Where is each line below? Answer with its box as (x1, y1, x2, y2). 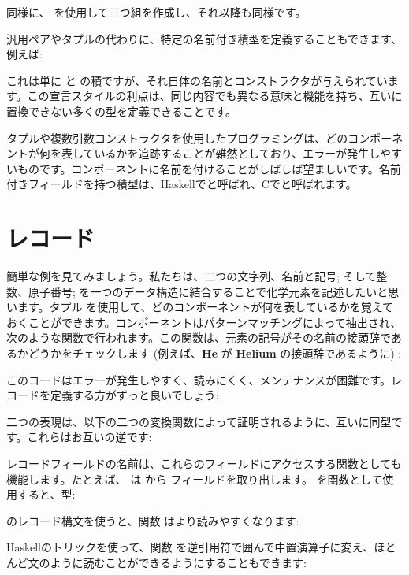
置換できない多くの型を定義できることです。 (6, 102, 236, 119)
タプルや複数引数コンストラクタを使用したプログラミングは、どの (6, 129, 348, 146)
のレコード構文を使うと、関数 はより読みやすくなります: (6, 512, 299, 529)
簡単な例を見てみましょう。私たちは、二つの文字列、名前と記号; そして (6, 268, 377, 284)
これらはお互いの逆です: (27, 428, 152, 445)
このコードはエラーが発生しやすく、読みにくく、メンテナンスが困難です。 (6, 371, 391, 388)
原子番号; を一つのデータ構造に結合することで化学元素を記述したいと (28, 283, 389, 299)
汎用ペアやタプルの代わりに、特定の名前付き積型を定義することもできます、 (6, 30, 402, 46)
